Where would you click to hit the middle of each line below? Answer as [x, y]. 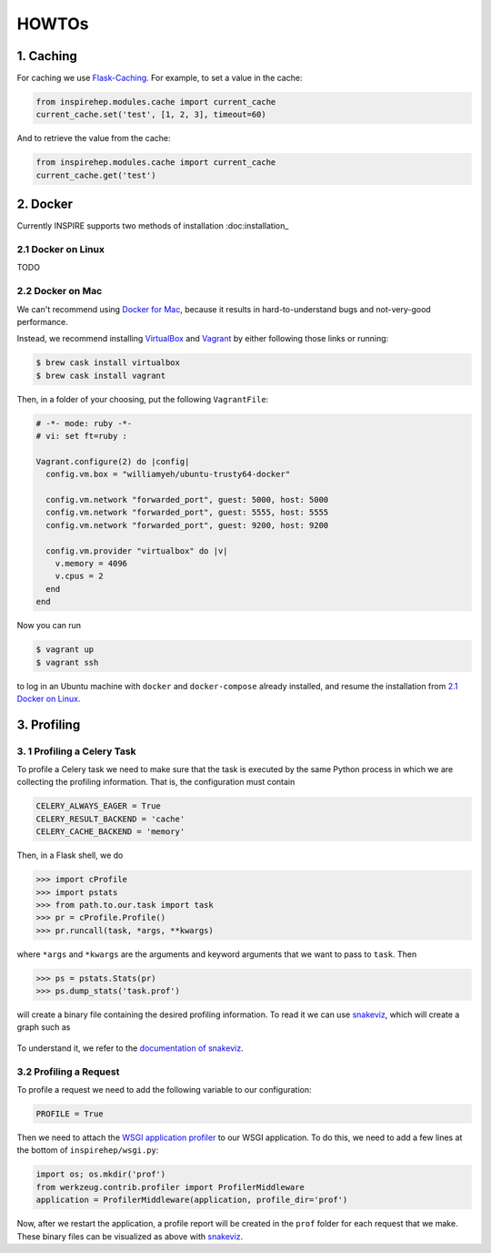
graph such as [44, 1027]
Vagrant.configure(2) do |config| [113, 461]
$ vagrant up [65, 650]
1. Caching [47, 56]
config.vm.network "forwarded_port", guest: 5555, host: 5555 [187, 513]
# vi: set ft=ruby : [81, 436]
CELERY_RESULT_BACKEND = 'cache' [110, 819]
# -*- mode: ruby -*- [84, 423]
